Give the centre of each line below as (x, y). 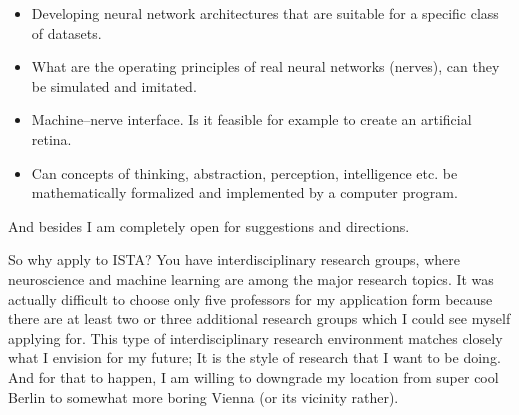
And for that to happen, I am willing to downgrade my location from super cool (253, 376)
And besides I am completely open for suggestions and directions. (209, 225)
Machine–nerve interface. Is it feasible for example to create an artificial (251, 119)
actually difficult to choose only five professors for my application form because (250, 298)
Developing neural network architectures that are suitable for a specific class (265, 13)
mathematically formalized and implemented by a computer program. (244, 192)
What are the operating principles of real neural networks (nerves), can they (265, 66)
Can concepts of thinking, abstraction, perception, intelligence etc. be (244, 172)
